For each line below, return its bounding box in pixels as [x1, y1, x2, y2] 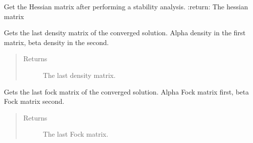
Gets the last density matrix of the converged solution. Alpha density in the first [4, 27, 246, 38]
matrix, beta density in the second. [4, 37, 109, 47]
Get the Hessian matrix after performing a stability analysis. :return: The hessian [4, 1, 248, 11]
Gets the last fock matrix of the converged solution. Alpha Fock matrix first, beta [4, 86, 249, 96]
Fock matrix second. [4, 96, 65, 106]
